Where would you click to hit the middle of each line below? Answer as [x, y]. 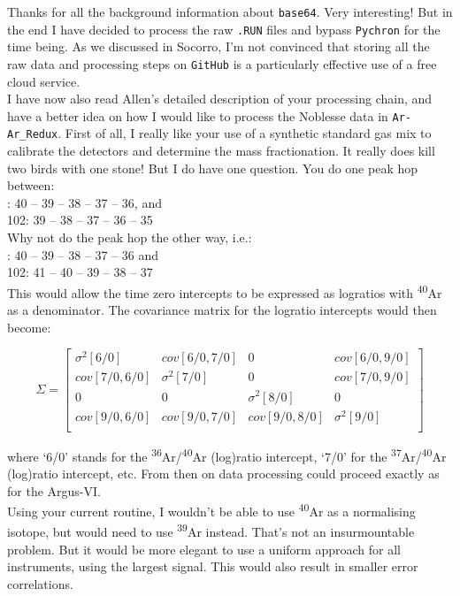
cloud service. [44, 81]
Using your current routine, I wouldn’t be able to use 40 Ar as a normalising [211, 510]
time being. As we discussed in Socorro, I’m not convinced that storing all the [218, 46]
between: [31, 185]
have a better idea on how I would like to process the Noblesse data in [198, 115]
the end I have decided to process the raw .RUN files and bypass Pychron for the [224, 29]
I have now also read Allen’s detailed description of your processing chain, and [220, 99]
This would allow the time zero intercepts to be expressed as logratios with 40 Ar [225, 291]
